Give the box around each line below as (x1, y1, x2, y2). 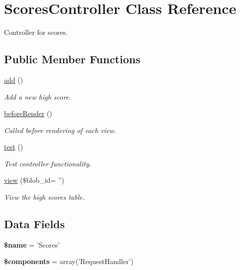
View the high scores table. (4, 192, 85, 202)
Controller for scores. (4, 27, 68, 37)
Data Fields (4, 216, 65, 232)
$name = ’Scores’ (4, 239, 60, 250)
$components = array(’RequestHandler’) (4, 256, 133, 267)
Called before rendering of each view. (4, 125, 116, 135)
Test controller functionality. (4, 158, 91, 168)
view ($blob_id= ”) (4, 175, 64, 185)
